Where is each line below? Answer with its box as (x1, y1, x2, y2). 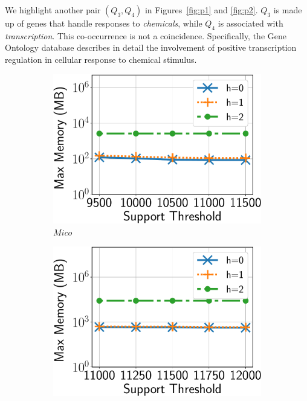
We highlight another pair (5, 4, 101, 16)
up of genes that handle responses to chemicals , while (5, 17, 202, 29)
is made (273, 4, 302, 16)
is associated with (218, 17, 283, 29)
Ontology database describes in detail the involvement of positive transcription (5, 41, 297, 54)
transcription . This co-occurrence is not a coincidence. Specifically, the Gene (5, 29, 286, 42)
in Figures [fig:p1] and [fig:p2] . (144, 4, 258, 16)
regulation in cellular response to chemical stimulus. (5, 53, 197, 65)
